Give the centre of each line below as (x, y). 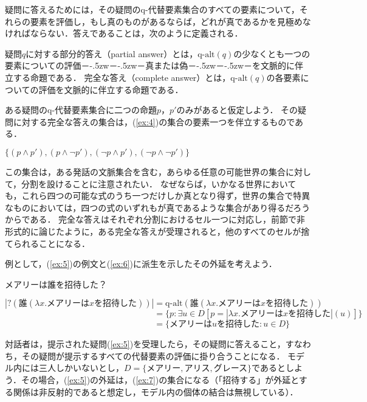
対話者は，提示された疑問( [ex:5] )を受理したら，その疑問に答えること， (145, 344)
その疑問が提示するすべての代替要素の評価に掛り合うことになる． (153, 355)
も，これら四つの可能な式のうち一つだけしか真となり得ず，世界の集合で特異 (158, 196)
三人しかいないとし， (81, 368)
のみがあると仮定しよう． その (237, 110)
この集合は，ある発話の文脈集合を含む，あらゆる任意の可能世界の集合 (145, 171)
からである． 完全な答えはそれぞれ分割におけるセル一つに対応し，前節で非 (155, 219)
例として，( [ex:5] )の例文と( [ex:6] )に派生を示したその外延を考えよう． (141, 264)
